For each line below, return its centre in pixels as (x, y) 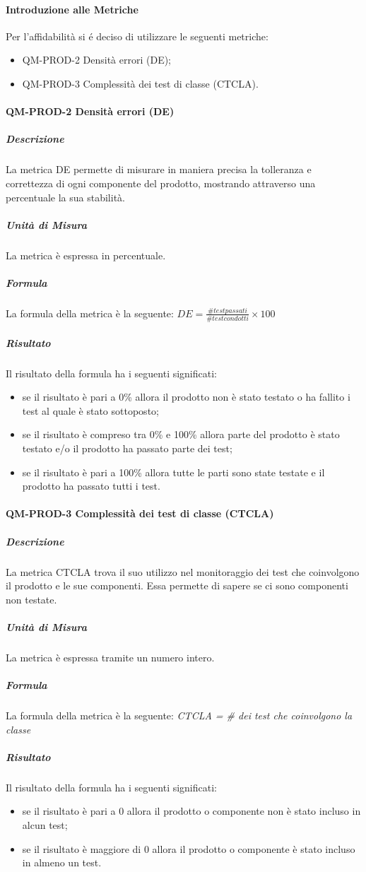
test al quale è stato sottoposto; (90, 410)
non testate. (31, 599)
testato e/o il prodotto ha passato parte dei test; (127, 448)
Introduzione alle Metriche (72, 9)
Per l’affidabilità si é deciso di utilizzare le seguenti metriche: (137, 36)
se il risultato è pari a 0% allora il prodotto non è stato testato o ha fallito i (186, 397)
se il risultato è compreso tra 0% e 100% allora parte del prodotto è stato (181, 434)
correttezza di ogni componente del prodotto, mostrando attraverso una (161, 183)
